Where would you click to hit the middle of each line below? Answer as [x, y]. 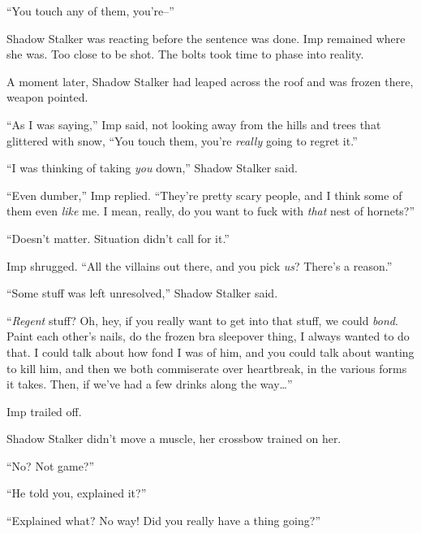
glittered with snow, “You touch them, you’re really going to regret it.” [182, 140]
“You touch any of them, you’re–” [90, 11]
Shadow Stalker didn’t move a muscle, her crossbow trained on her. [174, 438]
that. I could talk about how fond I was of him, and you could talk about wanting [210, 352]
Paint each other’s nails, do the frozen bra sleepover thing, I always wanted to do [208, 336]
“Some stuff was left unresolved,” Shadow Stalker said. [142, 293]
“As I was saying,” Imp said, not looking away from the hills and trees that [194, 124]
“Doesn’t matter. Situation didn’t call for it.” [118, 238]
